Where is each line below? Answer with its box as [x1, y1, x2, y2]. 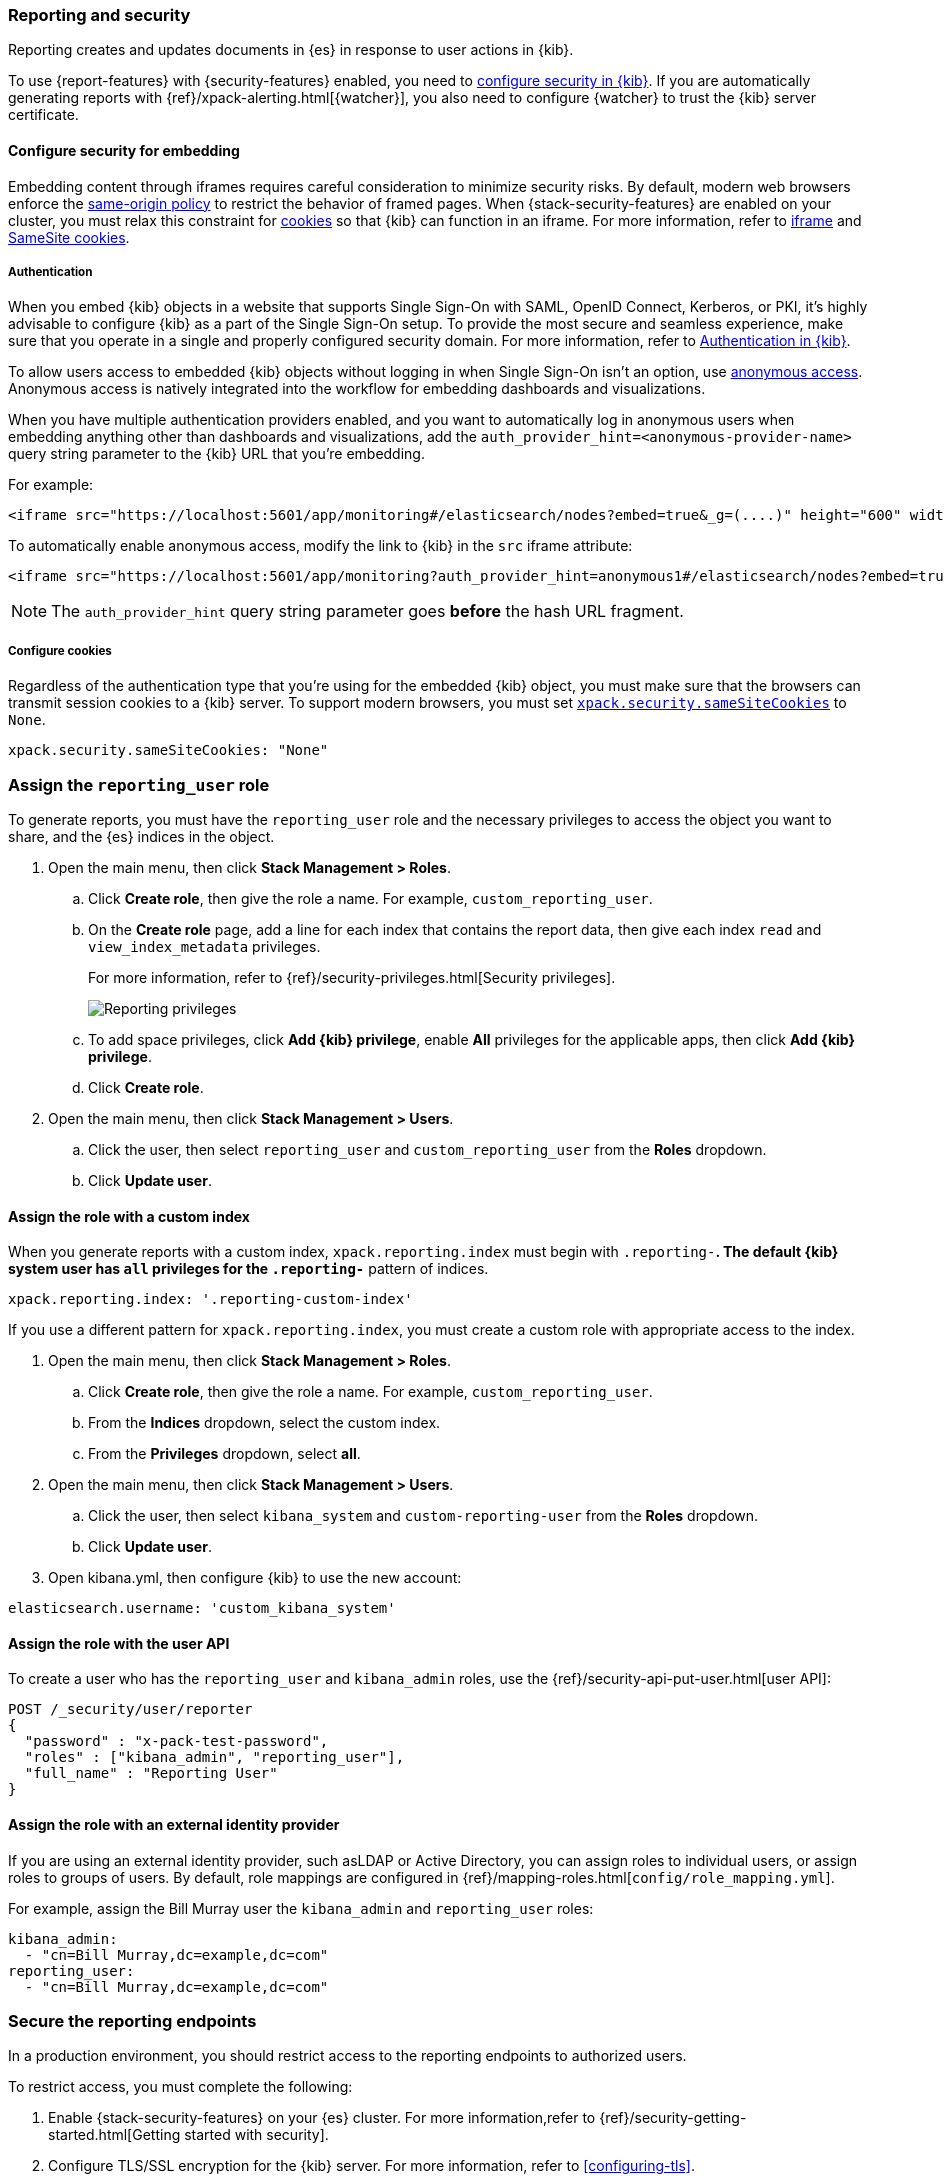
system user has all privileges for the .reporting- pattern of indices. [8, 1260, 489, 1278]
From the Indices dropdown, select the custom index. [88, 1414, 441, 1432]
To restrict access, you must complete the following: [8, 2078, 353, 2096]
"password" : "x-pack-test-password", [24, 1733, 329, 1750]
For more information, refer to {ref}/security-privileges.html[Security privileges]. [88, 968, 616, 986]
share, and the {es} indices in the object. [8, 827, 275, 845]
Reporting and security [8, 5, 191, 25]
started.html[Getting [48, 2126, 181, 2144]
